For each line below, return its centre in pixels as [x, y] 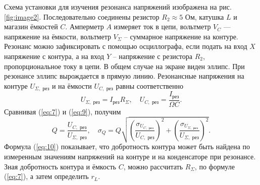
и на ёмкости [72, 85]
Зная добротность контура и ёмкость [60, 166]
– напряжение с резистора [153, 56]
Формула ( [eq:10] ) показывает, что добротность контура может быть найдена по [127, 146]
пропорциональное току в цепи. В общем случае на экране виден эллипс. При [124, 66]
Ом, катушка [204, 16]
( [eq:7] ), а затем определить [46, 176]
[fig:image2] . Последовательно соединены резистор [82, 16]
